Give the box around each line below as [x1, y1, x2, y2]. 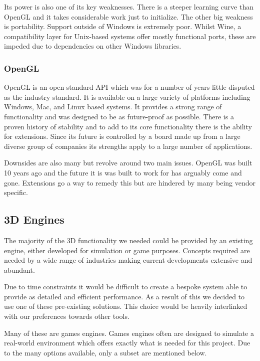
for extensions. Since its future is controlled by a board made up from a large [4, 131, 240, 141]
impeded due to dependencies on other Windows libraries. [4, 41, 181, 51]
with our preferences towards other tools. [4, 311, 129, 321]
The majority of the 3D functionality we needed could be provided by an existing [4, 235, 253, 245]
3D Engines [4, 212, 64, 227]
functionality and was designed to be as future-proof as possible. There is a [4, 111, 234, 121]
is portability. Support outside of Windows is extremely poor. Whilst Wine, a [4, 21, 241, 32]
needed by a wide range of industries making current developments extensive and [4, 255, 252, 265]
